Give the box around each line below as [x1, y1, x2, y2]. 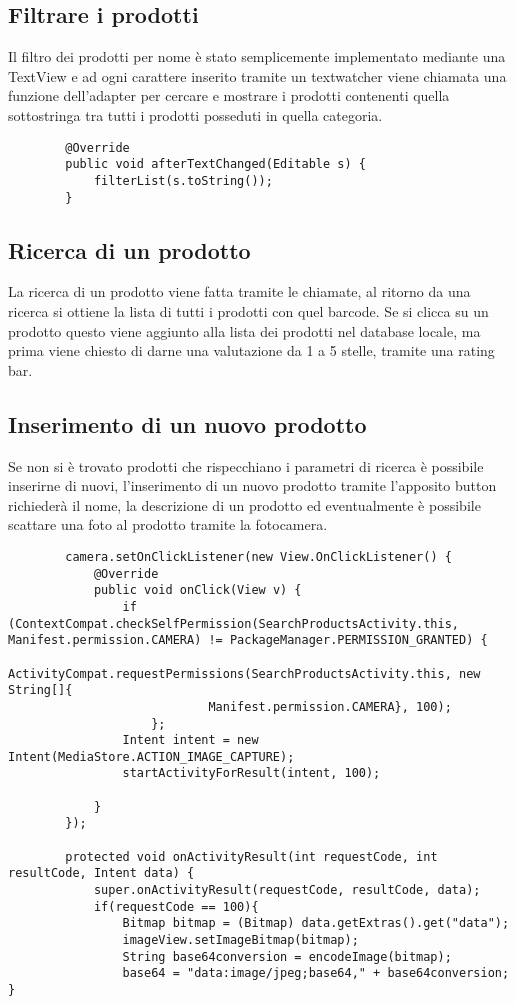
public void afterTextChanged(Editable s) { [65, 157, 366, 172]
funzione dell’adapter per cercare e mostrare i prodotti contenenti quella [8, 85, 450, 106]
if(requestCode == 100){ [93, 899, 259, 914]
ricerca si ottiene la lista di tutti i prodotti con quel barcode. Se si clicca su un [8, 301, 489, 321]
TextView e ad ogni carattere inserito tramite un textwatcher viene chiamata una [8, 65, 507, 86]
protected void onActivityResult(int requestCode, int [65, 849, 438, 864]
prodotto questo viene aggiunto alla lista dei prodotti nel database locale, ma [8, 320, 481, 341]
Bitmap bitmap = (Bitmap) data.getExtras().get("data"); [122, 916, 510, 931]
